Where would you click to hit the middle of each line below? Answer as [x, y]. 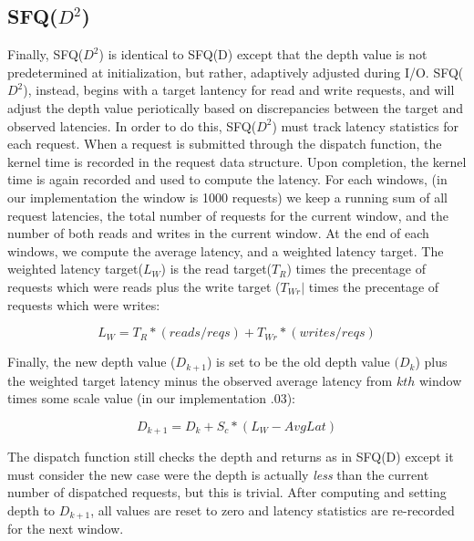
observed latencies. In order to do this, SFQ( [132, 125]
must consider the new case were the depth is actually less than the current [218, 474]
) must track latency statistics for [365, 125]
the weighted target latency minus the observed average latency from [200, 380]
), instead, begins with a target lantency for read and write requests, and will [239, 90]
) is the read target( [216, 269]
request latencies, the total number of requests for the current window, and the [228, 215]
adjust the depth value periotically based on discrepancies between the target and [236, 107]
